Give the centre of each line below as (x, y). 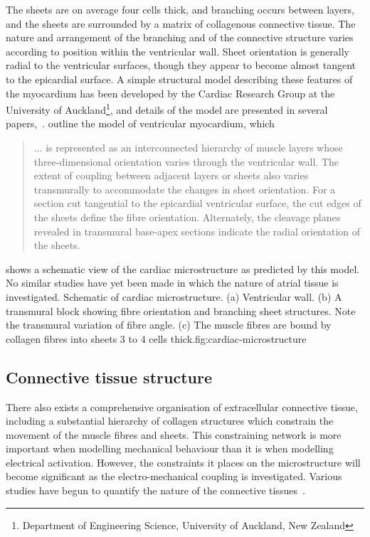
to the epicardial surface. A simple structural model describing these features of (179, 79)
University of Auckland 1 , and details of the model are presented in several (167, 108)
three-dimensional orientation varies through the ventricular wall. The (186, 161)
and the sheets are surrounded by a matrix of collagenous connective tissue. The (181, 23)
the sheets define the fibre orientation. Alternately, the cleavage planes (187, 217)
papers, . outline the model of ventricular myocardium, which (140, 123)
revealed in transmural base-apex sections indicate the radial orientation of (197, 231)
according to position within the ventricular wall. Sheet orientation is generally (178, 51)
